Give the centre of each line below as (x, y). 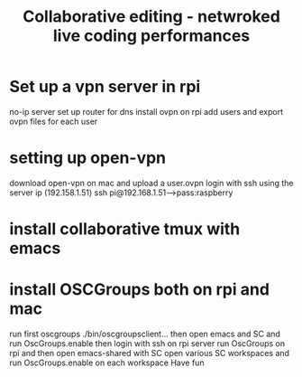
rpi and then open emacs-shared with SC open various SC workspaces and (150, 353)
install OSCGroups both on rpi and (140, 290)
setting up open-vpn (88, 158)
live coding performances (151, 36)
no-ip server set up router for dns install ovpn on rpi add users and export (146, 111)
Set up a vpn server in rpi (105, 87)
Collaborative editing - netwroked (151, 17)
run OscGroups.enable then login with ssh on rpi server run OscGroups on (147, 344)
